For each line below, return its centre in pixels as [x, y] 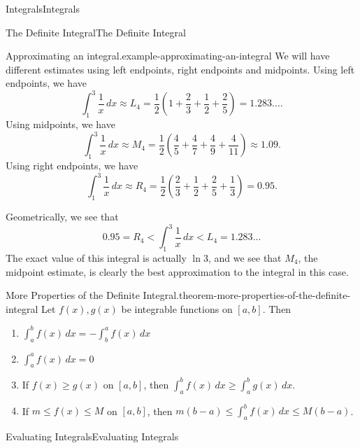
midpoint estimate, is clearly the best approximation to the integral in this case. [177, 271]
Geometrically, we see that [62, 217]
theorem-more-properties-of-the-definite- [265, 295]
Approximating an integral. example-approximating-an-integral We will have [168, 56]
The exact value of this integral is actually [96, 257]
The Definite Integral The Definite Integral [96, 32]
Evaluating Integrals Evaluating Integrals [92, 436]
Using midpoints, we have [60, 124]
